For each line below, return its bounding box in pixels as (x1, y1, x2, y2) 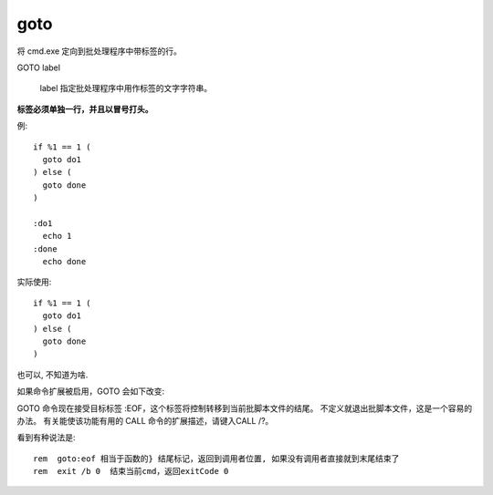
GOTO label (16, 62, 61, 73)
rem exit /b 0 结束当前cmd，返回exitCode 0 (33, 466, 229, 477)
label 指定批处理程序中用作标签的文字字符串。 (39, 83, 213, 94)
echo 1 (42, 231, 72, 242)
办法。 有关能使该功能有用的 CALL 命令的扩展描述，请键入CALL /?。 (16, 415, 274, 426)
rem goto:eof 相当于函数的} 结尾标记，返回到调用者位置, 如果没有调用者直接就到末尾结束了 (33, 453, 400, 464)
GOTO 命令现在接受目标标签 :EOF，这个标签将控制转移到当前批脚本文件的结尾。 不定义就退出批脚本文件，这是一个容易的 (16, 402, 473, 414)
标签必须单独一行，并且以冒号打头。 (16, 103, 153, 114)
